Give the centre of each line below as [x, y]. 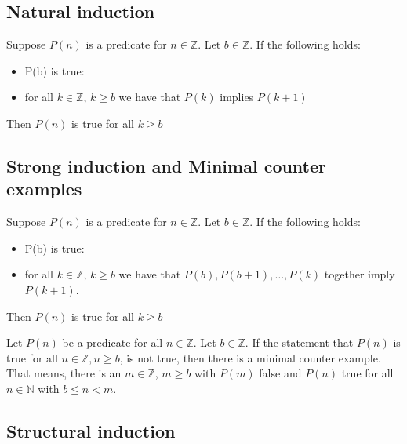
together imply [360, 274]
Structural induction [91, 430]
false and [280, 373]
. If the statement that [299, 342]
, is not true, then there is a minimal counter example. [250, 357]
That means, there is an [64, 373]
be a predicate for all [113, 342]
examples [44, 189]
